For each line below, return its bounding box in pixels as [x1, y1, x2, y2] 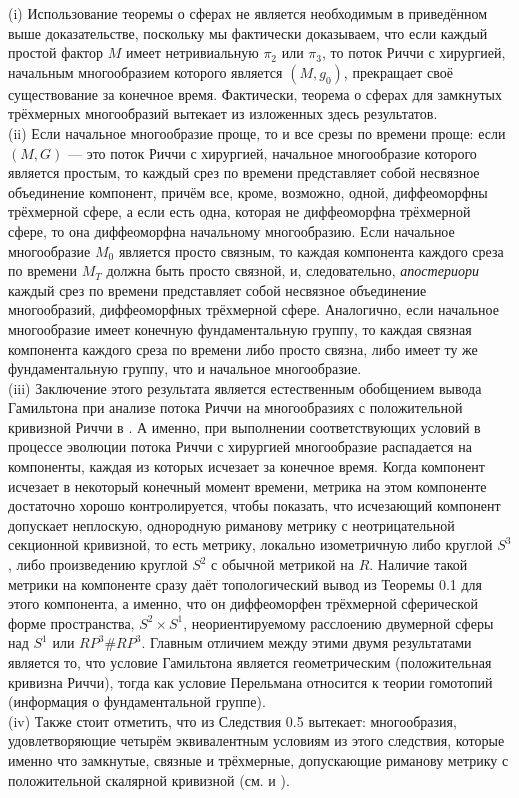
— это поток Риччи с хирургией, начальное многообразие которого [67, 142, 477, 163]
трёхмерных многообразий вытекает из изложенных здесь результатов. [8, 103, 438, 124]
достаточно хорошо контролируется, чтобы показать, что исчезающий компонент [8, 495, 501, 516]
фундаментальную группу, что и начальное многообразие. [8, 358, 362, 379]
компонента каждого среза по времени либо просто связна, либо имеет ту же [8, 338, 478, 359]
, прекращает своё [343, 61, 454, 82]
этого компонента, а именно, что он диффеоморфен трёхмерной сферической [8, 593, 478, 614]
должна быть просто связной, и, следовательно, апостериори [106, 260, 479, 281]
